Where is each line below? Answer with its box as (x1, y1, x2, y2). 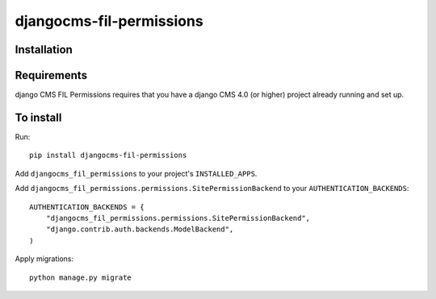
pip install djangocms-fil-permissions (29, 151, 187, 160)
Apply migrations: (15, 254, 74, 264)
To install (15, 110, 62, 124)
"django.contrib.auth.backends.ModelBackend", (45, 225, 234, 234)
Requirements (15, 69, 88, 82)
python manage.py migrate (29, 272, 132, 282)
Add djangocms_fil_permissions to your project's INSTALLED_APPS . (15, 168, 258, 178)
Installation (15, 43, 73, 56)
